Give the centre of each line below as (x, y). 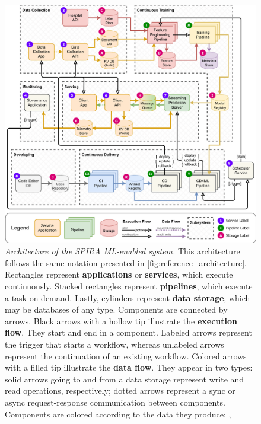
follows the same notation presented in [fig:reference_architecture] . (126, 262)
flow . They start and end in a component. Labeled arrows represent (128, 332)
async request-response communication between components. (115, 402)
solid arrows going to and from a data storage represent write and (125, 379)
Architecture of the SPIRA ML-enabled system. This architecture (122, 251)
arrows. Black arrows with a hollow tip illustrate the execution (121, 321)
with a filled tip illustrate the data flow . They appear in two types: (129, 367)
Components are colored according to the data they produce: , (118, 414)
